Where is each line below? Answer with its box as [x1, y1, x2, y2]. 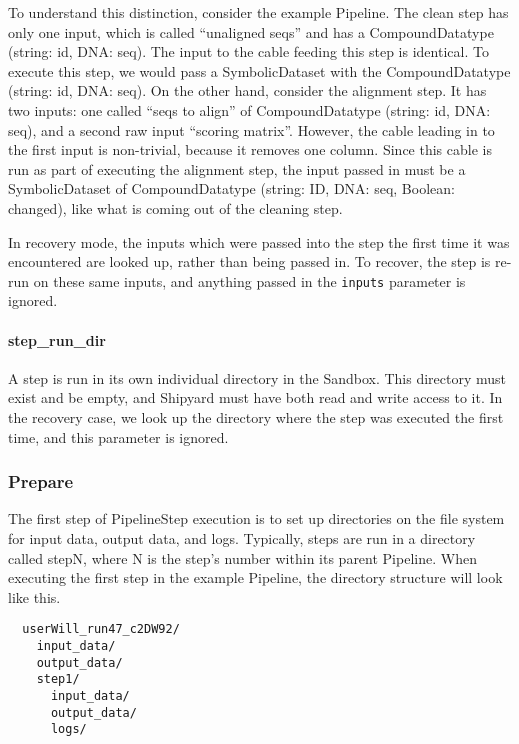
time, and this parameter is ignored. [8, 426, 229, 447]
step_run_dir [8, 329, 106, 350]
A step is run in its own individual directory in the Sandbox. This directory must [8, 367, 507, 388]
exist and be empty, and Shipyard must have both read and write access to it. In [8, 387, 503, 408]
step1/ [36, 672, 80, 687]
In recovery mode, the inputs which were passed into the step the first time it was [8, 231, 510, 252]
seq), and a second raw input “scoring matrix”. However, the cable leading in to [8, 119, 495, 140]
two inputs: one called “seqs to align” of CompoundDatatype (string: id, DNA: [8, 99, 491, 120]
